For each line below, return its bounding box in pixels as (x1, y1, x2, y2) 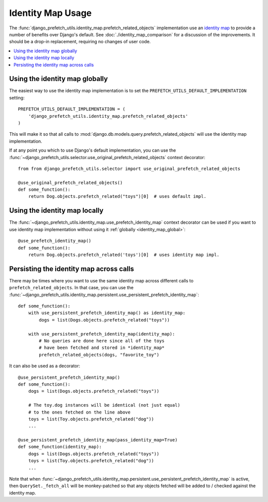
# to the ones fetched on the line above (28, 409, 131, 415)
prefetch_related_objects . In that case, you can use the (9, 285, 134, 291)
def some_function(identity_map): (18, 444, 102, 450)
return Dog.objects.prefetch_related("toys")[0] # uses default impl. (28, 194, 206, 199)
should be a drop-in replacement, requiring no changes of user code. (9, 39, 151, 45)
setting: (9, 94, 25, 100)
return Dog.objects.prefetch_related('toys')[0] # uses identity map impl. (28, 251, 220, 257)
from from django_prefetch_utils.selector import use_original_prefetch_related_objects (18, 166, 241, 171)
